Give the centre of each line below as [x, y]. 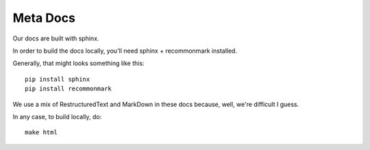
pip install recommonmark [69, 89]
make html [41, 133]
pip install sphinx [58, 79]
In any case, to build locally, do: [57, 116]
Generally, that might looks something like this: [78, 63]
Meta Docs [44, 18]
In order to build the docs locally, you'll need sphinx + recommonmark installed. [125, 51]
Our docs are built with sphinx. [56, 38]
